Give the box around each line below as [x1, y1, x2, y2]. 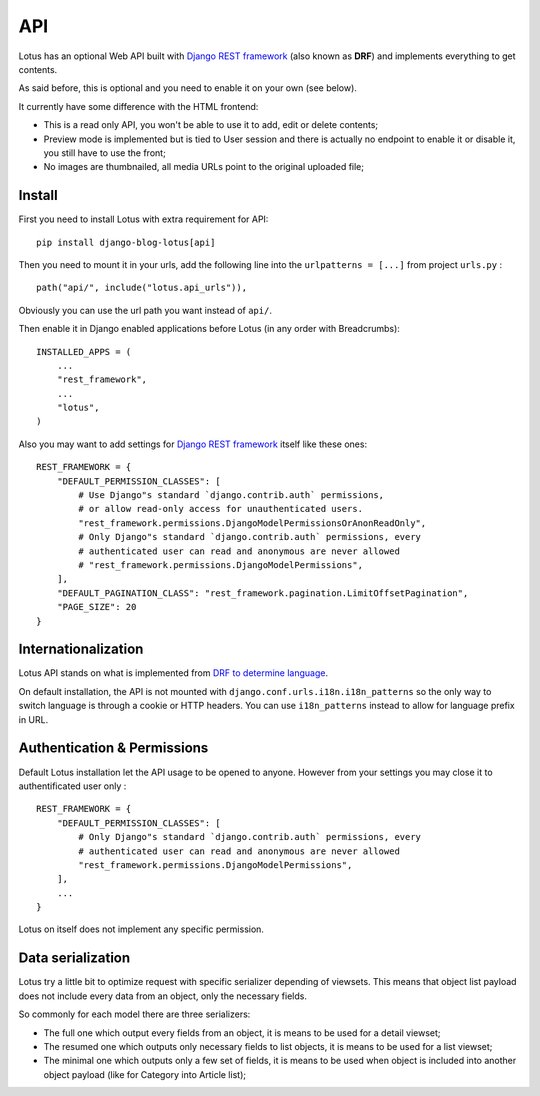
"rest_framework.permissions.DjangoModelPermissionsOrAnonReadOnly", [78, 517, 427, 529]
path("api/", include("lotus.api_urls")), [36, 282, 248, 294]
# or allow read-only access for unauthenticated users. [78, 503, 364, 515]
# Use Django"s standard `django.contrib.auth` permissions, [78, 490, 385, 501]
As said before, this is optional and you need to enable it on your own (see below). [18, 82, 357, 94]
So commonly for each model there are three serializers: [18, 1008, 251, 1020]
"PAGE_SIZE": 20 [56, 601, 137, 613]
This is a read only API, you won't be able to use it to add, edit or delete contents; [43, 119, 379, 131]
